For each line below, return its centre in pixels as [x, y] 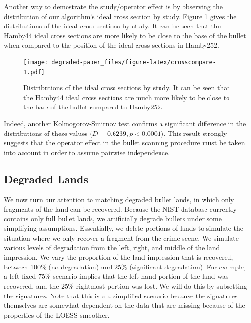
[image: [36, 62]
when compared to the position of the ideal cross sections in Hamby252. [112, 45]
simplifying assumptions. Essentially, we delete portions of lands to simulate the [124, 228]
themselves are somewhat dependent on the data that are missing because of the [125, 305]
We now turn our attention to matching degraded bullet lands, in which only [119, 199]
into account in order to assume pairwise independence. [87, 152]
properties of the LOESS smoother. [57, 314]
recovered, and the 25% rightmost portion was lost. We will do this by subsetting [125, 285]
